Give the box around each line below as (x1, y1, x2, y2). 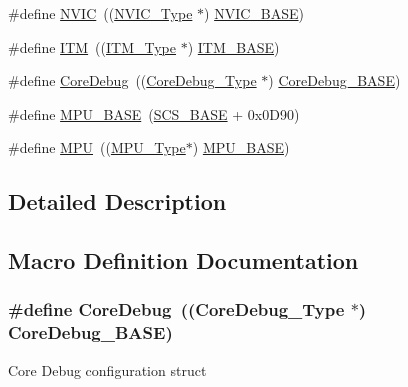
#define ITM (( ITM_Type (8, 36, 177, 57)
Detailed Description (8, 186, 227, 217)
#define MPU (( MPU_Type (8, 137, 186, 158)
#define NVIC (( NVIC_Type (8, 3, 193, 23)
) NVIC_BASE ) (204, 3, 304, 23)
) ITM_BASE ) (187, 36, 280, 57)
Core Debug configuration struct (8, 359, 207, 380)
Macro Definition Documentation (8, 245, 359, 276)
